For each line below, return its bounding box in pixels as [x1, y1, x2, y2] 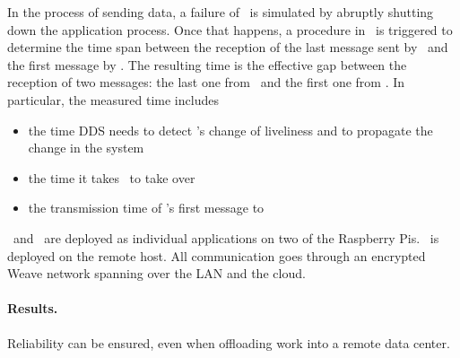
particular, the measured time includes [7, 90, 219, 109]
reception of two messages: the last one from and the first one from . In [7, 73, 405, 92]
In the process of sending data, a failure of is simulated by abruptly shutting [7, 3, 434, 21]
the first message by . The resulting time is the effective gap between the [7, 55, 407, 74]
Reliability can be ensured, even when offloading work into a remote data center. [7, 333, 450, 352]
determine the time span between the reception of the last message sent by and [7, 38, 448, 57]
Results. [7, 299, 58, 318]
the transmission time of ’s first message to [28, 198, 265, 217]
